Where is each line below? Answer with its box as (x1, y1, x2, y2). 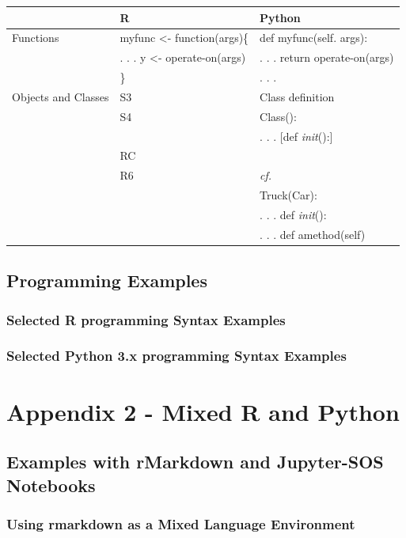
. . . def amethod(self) (260, 225, 366, 242)
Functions (12, 29, 59, 46)
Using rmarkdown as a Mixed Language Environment (6, 513, 355, 533)
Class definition (260, 88, 335, 104)
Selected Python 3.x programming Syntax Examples (6, 346, 347, 366)
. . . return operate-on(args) (260, 49, 394, 66)
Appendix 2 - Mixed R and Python (6, 395, 400, 427)
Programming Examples (6, 268, 207, 293)
